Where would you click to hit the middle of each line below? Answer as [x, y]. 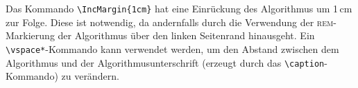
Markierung [30, 35]
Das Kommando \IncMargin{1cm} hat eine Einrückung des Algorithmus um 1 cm [179, 8]
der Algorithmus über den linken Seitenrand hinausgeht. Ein [186, 35]
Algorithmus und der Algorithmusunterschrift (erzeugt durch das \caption [165, 62]
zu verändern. [90, 76]
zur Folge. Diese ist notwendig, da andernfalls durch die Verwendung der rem [170, 22]
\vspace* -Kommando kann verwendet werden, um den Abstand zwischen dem [172, 48]
